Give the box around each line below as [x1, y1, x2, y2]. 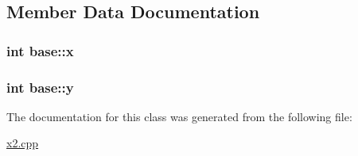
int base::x [6, 40, 74, 60]
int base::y [6, 77, 74, 97]
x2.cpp [6, 135, 39, 151]
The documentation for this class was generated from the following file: [6, 108, 352, 124]
